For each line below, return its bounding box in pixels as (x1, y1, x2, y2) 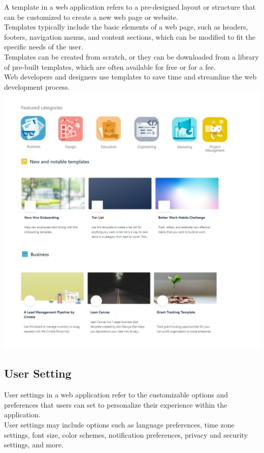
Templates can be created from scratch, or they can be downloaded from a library (4, 51, 259, 62)
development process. (4, 81, 70, 92)
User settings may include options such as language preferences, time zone (4, 419, 235, 430)
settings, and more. (4, 439, 63, 450)
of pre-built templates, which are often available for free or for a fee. (4, 61, 216, 72)
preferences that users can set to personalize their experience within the (4, 399, 227, 410)
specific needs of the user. (4, 41, 83, 52)
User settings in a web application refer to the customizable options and (4, 389, 228, 400)
